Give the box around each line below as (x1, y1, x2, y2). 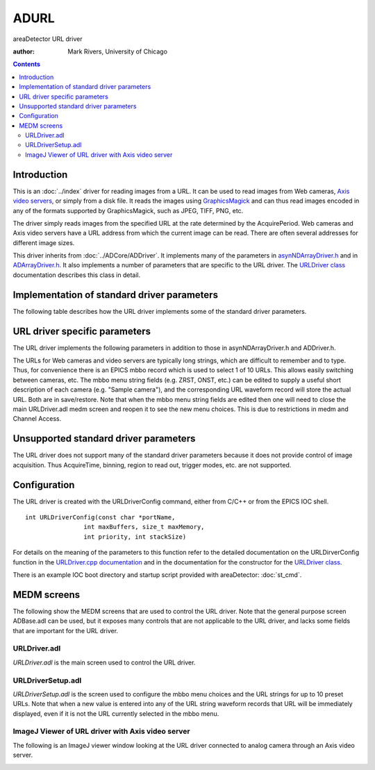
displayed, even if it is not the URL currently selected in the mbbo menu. (12, 709, 219, 718)
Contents (12, 60, 41, 69)
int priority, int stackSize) (83, 533, 187, 541)
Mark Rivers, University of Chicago (67, 47, 168, 56)
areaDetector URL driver (12, 35, 83, 43)
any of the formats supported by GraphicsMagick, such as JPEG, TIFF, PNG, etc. (12, 206, 244, 215)
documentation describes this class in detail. (12, 271, 141, 279)
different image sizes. (12, 238, 75, 246)
